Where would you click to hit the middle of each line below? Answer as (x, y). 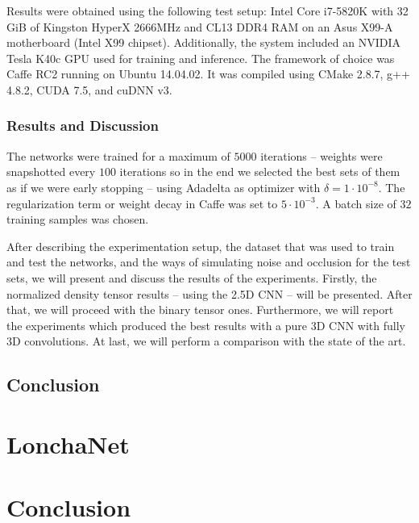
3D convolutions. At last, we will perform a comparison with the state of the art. (206, 341)
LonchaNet (68, 444)
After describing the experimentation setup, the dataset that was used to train (201, 246)
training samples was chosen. (78, 219)
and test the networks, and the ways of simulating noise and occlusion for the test (209, 262)
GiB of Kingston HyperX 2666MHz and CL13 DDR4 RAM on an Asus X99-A (200, 26)
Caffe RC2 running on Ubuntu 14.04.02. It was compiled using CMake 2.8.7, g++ (208, 74)
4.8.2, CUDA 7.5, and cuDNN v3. (89, 89)
